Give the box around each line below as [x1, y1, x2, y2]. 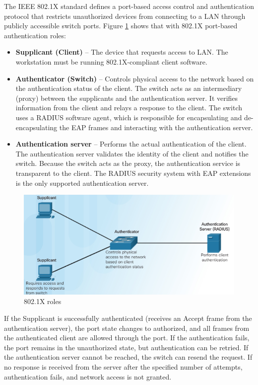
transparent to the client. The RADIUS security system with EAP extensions [15, 167, 251, 178]
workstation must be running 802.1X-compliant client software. [15, 56, 207, 67]
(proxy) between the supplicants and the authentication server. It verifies [15, 92, 238, 103]
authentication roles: [4, 30, 66, 40]
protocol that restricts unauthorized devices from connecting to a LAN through [4, 10, 246, 21]
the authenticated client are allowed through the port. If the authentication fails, [4, 332, 250, 343]
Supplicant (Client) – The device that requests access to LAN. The [15, 47, 228, 57]
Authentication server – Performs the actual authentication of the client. [15, 139, 247, 149]
